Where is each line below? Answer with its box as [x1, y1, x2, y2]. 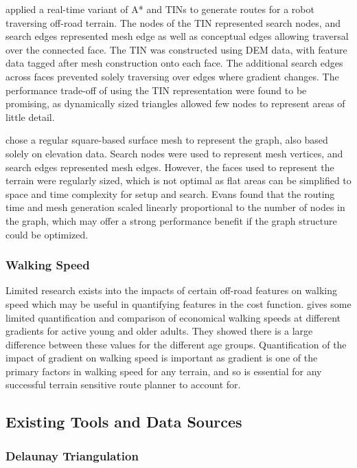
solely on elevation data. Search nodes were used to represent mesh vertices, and [5, 146, 343, 160]
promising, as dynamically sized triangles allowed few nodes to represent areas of [5, 96, 345, 111]
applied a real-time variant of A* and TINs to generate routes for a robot [5, 2, 314, 16]
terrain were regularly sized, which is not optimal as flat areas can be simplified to [5, 173, 352, 188]
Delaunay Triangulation [5, 447, 139, 464]
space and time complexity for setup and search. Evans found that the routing [5, 186, 335, 201]
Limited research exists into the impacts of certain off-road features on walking [5, 283, 337, 298]
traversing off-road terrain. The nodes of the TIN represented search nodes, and [5, 15, 341, 30]
